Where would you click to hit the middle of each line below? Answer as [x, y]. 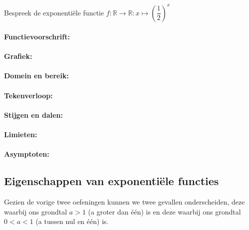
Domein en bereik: [36, 76]
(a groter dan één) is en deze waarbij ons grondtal [164, 211]
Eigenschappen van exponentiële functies [112, 181]
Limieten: [21, 134]
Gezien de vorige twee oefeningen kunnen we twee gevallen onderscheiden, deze [124, 202]
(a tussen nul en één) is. [72, 221]
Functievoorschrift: [37, 37]
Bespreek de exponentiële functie [54, 12]
